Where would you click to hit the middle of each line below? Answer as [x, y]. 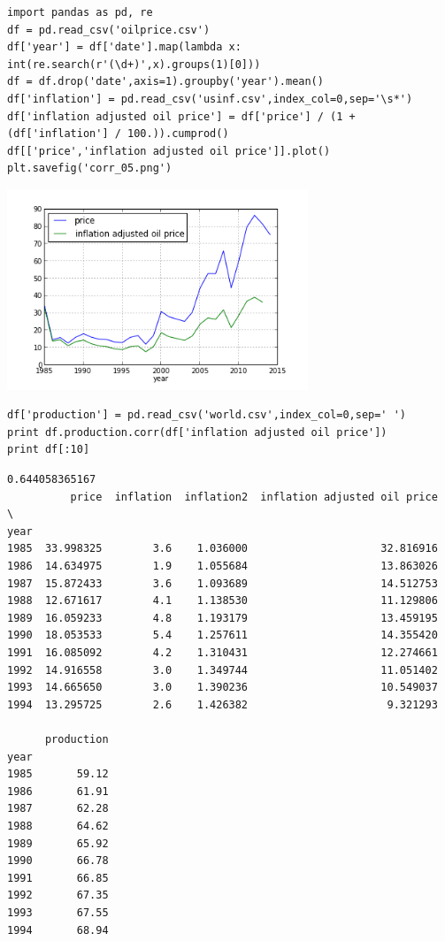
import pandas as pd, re [80, 12]
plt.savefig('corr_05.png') [90, 168]
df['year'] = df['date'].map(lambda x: [124, 47]
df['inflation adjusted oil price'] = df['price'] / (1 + [181, 116]
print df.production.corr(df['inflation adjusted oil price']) [197, 432]
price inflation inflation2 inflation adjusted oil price [254, 497]
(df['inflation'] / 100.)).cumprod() [118, 134]
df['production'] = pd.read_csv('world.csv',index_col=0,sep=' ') [207, 415]
